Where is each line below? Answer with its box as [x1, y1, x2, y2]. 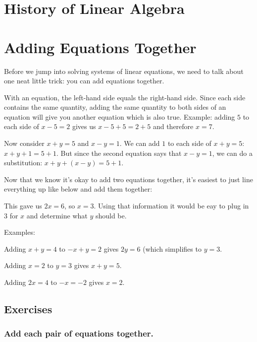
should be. [95, 210, 127, 220]
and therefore [153, 121, 194, 132]
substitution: [4, 157, 43, 168]
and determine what [26, 210, 88, 220]
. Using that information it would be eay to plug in [94, 201, 249, 211]
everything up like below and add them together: [4, 184, 153, 194]
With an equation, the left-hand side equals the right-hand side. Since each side [4, 92, 246, 102]
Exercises [4, 301, 52, 316]
